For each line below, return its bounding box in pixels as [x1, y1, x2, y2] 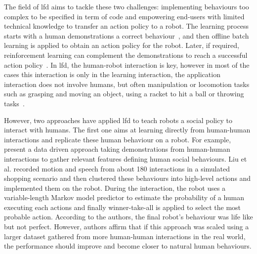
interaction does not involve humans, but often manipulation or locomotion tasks [4, 79, 250, 89]
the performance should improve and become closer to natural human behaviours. [4, 241, 252, 251]
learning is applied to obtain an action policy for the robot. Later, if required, [4, 40, 239, 50]
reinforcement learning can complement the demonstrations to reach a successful [4, 49, 248, 60]
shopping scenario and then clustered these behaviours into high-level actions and [4, 173, 251, 183]
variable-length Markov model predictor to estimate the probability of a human [4, 192, 245, 203]
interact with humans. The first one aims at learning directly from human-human [4, 125, 251, 135]
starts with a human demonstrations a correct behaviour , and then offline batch [4, 30, 249, 41]
